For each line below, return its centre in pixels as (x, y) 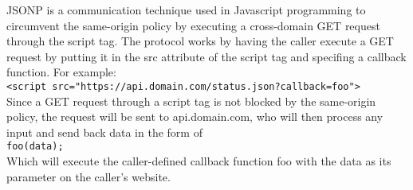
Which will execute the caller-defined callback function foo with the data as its (199, 161)
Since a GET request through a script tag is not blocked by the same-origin (191, 101)
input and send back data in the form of (104, 132)
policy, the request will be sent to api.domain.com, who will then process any (195, 116)
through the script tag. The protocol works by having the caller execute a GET (200, 41)
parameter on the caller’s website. (88, 176)
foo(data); (35, 147)
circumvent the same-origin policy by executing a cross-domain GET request (193, 25)
